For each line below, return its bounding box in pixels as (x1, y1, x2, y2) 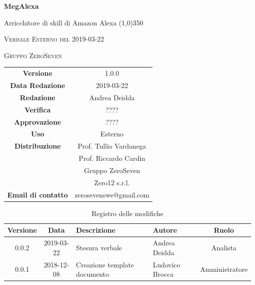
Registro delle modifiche (91, 208, 164, 218)
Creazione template (76, 259, 134, 269)
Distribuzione (14, 141, 61, 151)
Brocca (153, 269, 174, 279)
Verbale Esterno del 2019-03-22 (4, 34, 104, 44)
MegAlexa (4, 1, 39, 11)
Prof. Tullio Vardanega (77, 141, 147, 151)
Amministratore (200, 264, 248, 274)
